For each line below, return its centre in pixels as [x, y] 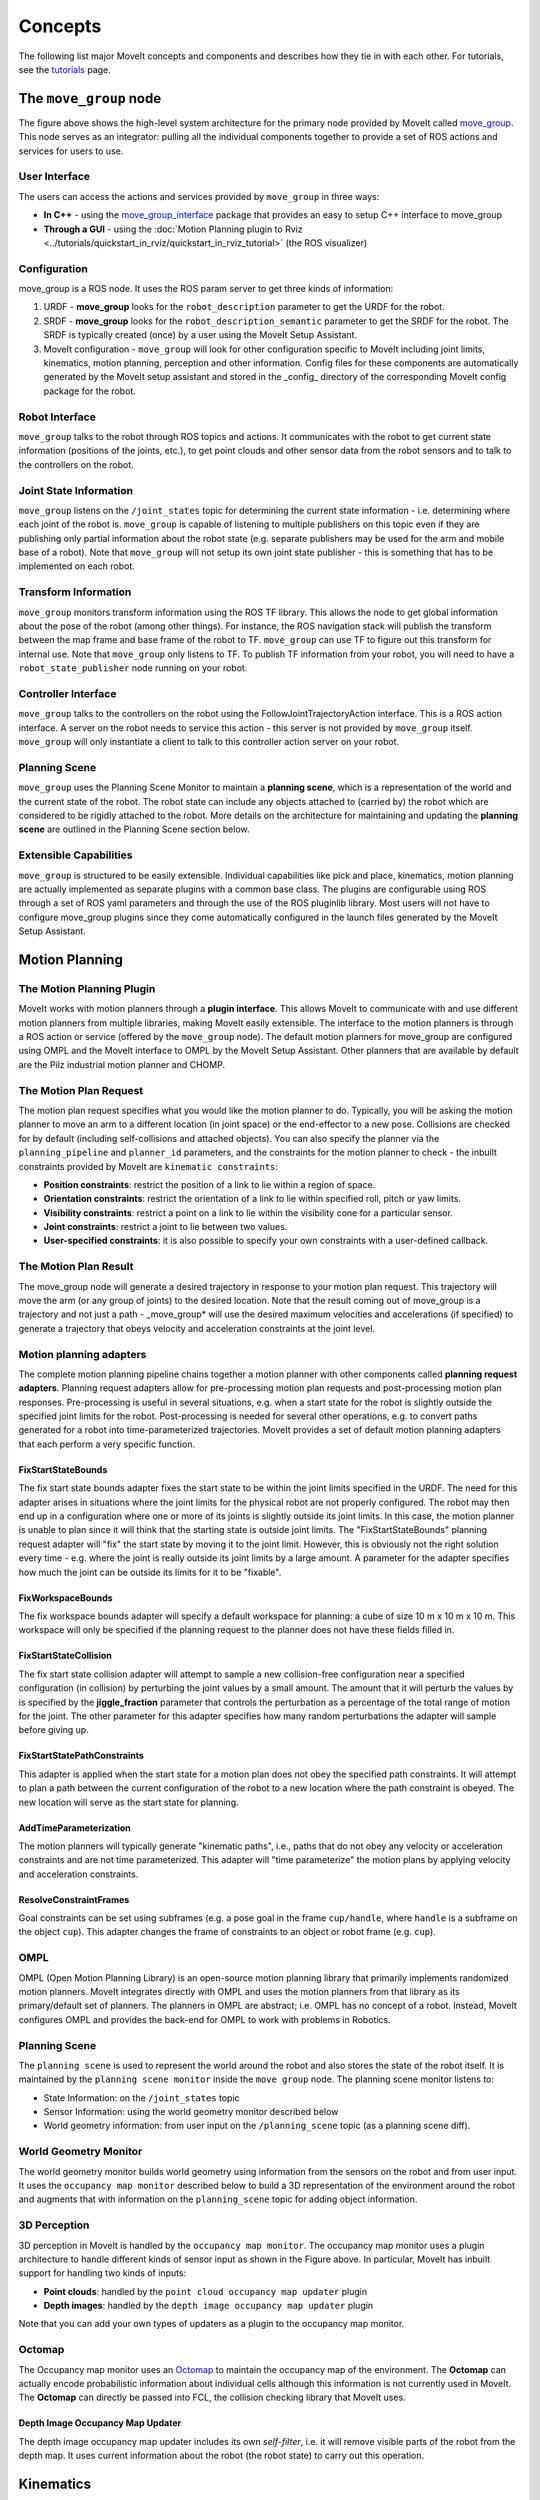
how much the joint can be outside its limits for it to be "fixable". [150, 1572]
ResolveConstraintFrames [74, 1899]
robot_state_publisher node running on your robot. [133, 668]
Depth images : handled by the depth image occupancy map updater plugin [208, 2306]
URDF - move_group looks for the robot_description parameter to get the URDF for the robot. [244, 307]
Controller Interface [67, 693]
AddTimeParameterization [75, 1827]
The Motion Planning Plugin [87, 988]
